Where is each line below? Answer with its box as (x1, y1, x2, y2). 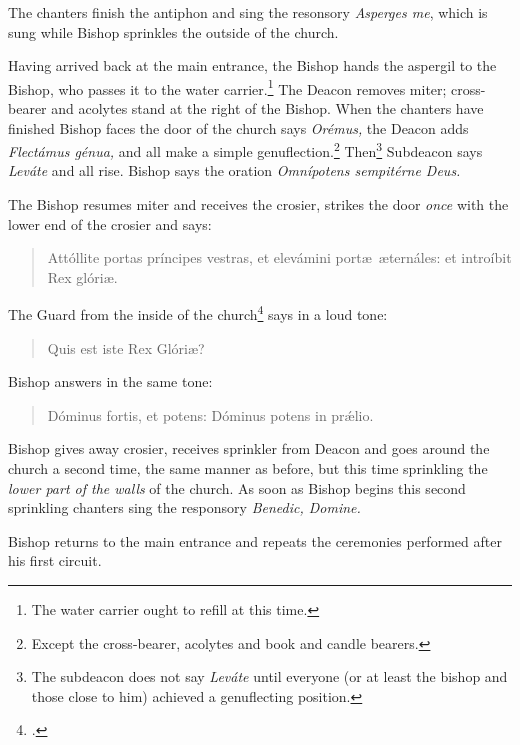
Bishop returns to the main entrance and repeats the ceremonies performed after (8, 530, 502, 551)
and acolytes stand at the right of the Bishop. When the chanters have (51, 98, 484, 119)
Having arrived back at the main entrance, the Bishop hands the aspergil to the (8, 55, 497, 76)
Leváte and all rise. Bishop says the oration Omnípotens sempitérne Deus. (8, 160, 461, 181)
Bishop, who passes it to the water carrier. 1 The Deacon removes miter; (8, 75, 447, 99)
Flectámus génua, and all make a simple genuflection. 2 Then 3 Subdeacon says (8, 138, 483, 161)
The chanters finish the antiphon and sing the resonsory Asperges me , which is (8, 2, 488, 22)
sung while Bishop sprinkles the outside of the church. (8, 21, 339, 42)
